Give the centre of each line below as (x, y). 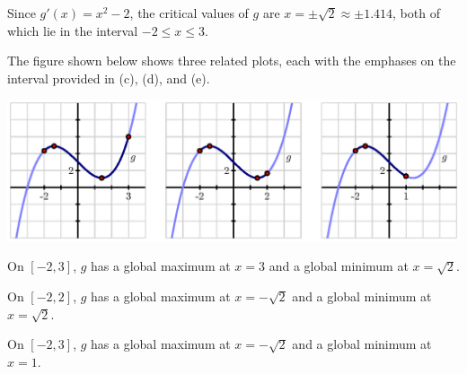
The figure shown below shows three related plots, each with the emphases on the (232, 61)
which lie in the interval (73, 30)
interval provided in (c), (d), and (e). (109, 78)
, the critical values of (189, 13)
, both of (416, 13)
